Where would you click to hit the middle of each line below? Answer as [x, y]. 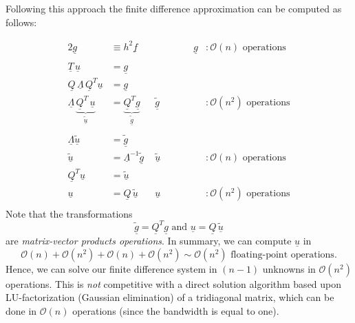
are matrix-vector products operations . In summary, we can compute [149, 241]
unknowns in [289, 268]
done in [21, 310]
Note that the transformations [69, 213]
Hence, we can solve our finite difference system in [111, 268]
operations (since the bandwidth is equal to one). [176, 310]
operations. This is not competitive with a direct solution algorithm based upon [174, 283]
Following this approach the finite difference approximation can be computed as [174, 8]
